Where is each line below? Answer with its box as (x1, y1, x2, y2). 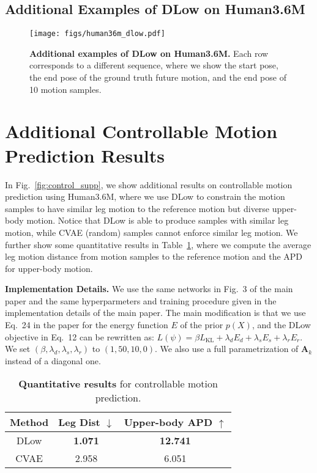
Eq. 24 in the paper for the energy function (5, 318, 168, 331)
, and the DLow (252, 318, 311, 331)
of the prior (180, 318, 223, 331)
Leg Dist (58, 415, 100, 430)
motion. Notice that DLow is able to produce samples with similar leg (26, 214, 289, 227)
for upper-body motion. (5, 262, 93, 274)
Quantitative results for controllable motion (18, 376, 218, 391)
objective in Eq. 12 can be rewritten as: (5, 330, 154, 343)
